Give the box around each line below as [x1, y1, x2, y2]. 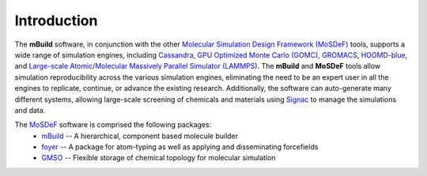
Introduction [14, 12, 98, 29]
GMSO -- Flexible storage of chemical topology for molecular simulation [41, 153, 276, 163]
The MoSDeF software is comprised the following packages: [14, 120, 212, 129]
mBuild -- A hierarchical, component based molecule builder [41, 131, 239, 140]
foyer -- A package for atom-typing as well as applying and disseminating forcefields [41, 142, 319, 152]
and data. [14, 105, 46, 114]
